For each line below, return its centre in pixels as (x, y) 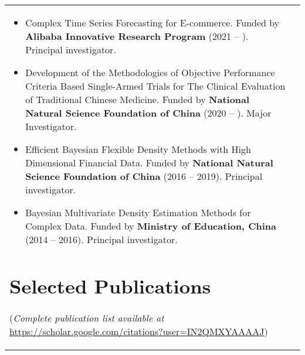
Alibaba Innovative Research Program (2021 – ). (137, 36)
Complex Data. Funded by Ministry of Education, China (151, 226)
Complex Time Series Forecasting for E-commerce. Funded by (152, 23)
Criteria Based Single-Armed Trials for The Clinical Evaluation (155, 86)
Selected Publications (110, 285)
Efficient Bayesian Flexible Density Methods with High (138, 149)
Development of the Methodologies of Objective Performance (150, 72)
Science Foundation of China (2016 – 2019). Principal (144, 176)
